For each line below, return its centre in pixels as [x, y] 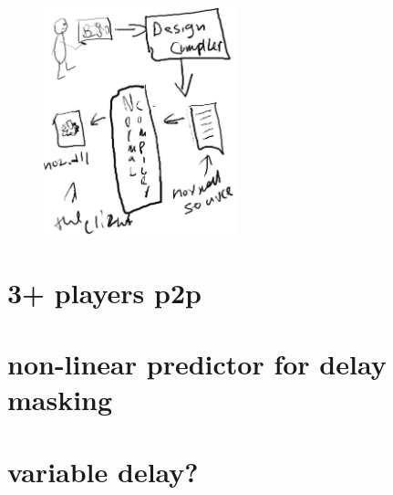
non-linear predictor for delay [197, 364]
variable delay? [103, 471]
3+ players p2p [104, 292]
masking [60, 400]
